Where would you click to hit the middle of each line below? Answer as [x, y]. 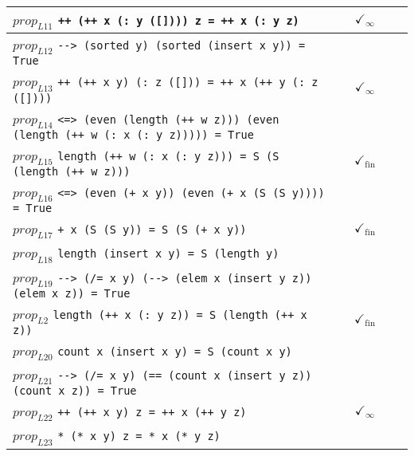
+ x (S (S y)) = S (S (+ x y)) [152, 230]
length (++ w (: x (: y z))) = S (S [168, 156]
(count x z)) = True [75, 391]
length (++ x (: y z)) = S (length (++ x [180, 314]
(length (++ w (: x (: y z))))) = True [133, 134]
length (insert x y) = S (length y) [168, 254]
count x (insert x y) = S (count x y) [175, 351]
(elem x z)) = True [72, 293]
